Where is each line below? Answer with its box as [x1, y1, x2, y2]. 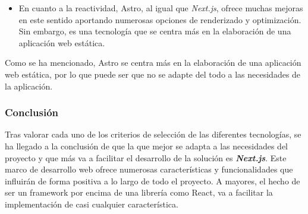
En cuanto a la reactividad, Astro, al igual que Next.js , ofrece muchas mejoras [18, 2, 303, 14]
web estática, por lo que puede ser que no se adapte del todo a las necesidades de [5, 68, 301, 80]
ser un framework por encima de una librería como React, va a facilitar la [5, 186, 273, 199]
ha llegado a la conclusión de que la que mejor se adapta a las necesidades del [5, 139, 288, 152]
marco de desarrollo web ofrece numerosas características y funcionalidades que [5, 163, 293, 175]
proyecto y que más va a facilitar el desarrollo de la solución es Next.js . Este [5, 151, 287, 164]
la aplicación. [5, 79, 53, 92]
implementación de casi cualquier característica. [5, 197, 178, 210]
